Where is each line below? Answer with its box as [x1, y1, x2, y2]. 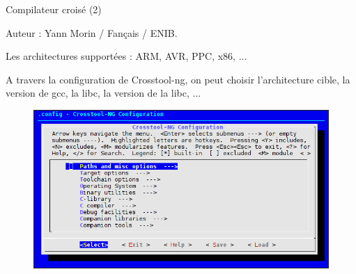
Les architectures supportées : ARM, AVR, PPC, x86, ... [6, 49, 247, 63]
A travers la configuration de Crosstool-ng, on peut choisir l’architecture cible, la [6, 72, 350, 86]
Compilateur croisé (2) [6, 2, 102, 16]
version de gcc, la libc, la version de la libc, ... [6, 86, 201, 100]
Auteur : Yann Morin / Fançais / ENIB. [6, 25, 178, 40]
